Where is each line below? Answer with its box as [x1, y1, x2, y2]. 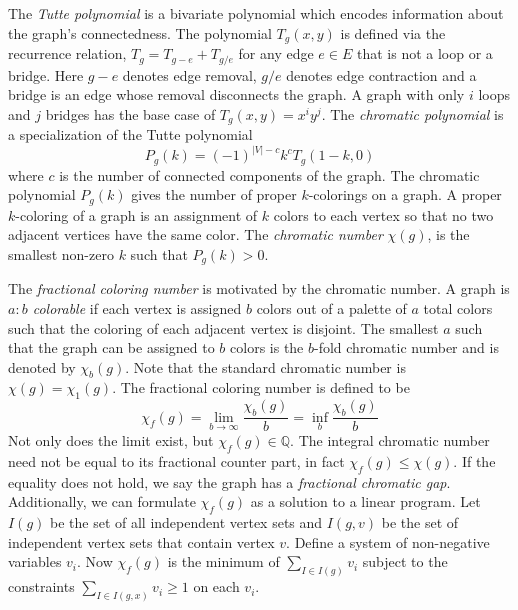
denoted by [8, 356, 76, 377]
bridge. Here [8, 64, 84, 85]
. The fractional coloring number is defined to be [112, 377, 410, 398]
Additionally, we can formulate [8, 491, 196, 512]
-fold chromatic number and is [314, 337, 499, 358]
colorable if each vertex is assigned [32, 297, 242, 318]
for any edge [238, 43, 314, 64]
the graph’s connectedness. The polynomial [8, 22, 272, 43]
